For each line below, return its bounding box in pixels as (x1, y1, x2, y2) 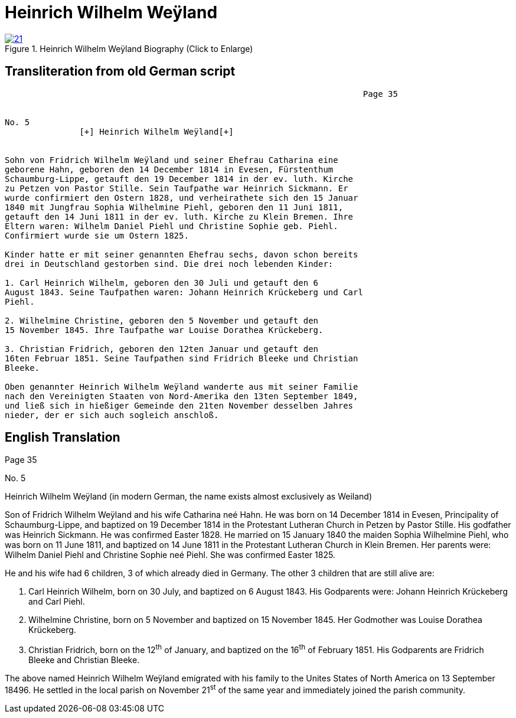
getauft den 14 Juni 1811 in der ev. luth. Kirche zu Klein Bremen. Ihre (5, 211, 354, 221)
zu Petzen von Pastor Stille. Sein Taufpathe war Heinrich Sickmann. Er (5, 183, 348, 193)
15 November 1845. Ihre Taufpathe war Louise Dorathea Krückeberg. (5, 325, 324, 335)
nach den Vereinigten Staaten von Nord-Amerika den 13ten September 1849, (5, 391, 358, 401)
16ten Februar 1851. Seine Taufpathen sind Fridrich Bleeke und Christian (5, 353, 358, 363)
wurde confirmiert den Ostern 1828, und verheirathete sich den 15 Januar (5, 192, 358, 203)
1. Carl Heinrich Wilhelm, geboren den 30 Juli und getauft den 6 (5, 278, 319, 288)
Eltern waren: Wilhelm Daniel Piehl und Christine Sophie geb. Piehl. (5, 221, 338, 231)
